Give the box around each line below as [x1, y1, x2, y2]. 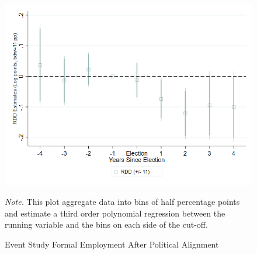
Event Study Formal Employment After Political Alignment [5, 238, 219, 250]
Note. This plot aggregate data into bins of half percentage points [5, 195, 240, 208]
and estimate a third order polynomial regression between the [5, 207, 225, 219]
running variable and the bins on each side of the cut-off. [5, 218, 208, 231]
